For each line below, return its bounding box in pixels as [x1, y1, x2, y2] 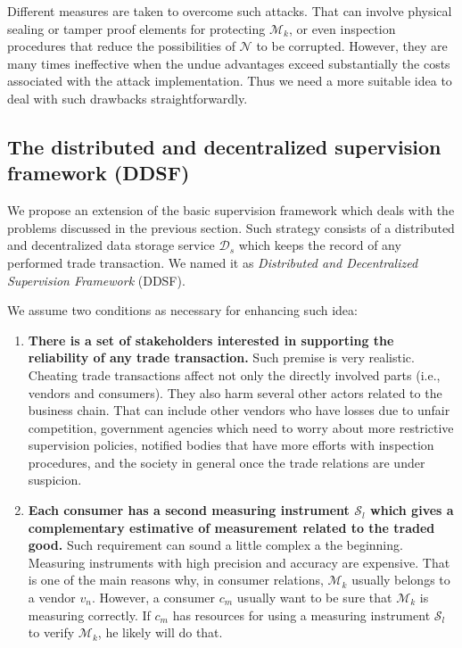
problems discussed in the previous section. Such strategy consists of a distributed [7, 218, 455, 237]
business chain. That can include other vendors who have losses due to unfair [28, 401, 450, 420]
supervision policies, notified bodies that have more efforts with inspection [28, 436, 434, 454]
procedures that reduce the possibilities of [7, 37, 235, 55]
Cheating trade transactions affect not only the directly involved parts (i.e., [28, 365, 441, 384]
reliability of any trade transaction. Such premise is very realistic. [28, 348, 415, 367]
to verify [28, 623, 75, 642]
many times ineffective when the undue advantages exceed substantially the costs [7, 54, 450, 72]
